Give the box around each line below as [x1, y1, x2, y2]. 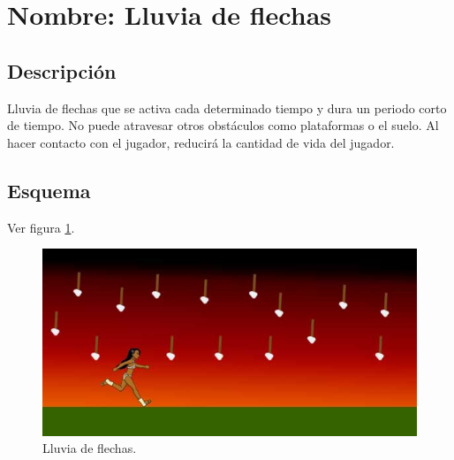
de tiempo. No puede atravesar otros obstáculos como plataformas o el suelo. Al [7, 116, 439, 134]
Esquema [7, 176, 91, 203]
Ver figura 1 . [7, 218, 75, 236]
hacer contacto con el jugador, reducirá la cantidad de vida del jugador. [7, 133, 395, 151]
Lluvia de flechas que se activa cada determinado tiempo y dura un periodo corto [7, 98, 447, 117]
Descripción [7, 57, 117, 84]
